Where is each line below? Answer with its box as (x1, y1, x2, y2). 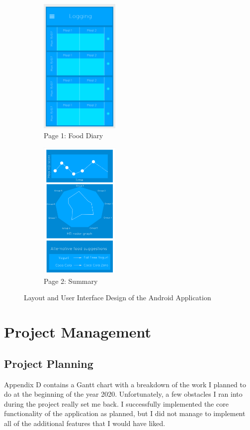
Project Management (4, 322, 152, 342)
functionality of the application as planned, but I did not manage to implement (4, 408, 246, 419)
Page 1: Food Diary (44, 130, 103, 140)
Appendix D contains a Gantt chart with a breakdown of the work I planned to (4, 379, 247, 389)
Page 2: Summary (44, 275, 98, 286)
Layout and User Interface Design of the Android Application (24, 292, 211, 303)
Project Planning (4, 355, 93, 371)
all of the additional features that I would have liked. (4, 418, 166, 428)
